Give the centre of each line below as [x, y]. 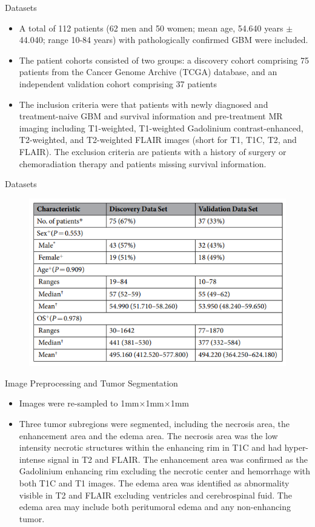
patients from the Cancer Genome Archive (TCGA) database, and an [148, 72]
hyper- [297, 447]
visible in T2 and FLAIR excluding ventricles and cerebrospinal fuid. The [155, 495]
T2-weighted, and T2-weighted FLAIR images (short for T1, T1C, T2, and [158, 140]
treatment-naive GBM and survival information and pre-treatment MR [151, 116]
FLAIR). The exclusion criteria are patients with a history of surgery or [153, 151]
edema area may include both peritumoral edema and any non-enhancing [155, 507]
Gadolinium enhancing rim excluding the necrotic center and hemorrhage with [165, 471]
